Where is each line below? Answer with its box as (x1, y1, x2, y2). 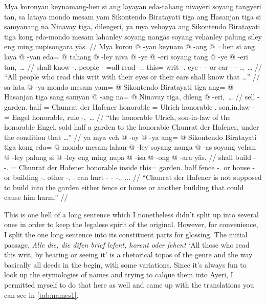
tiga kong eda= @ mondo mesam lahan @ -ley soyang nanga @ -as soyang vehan (4, 141, 256, 152)
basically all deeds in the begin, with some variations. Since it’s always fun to (4, 259, 247, 270)
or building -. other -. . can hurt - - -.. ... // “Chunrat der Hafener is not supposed (4, 172, 262, 183)
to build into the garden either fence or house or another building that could (4, 181, 244, 192)
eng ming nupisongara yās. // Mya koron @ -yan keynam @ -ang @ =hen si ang (4, 41, 255, 52)
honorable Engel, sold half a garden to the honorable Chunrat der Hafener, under (4, 121, 259, 132)
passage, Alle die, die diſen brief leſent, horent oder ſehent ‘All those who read (4, 239, 250, 250)
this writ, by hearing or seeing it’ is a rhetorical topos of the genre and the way (4, 249, 253, 260)
